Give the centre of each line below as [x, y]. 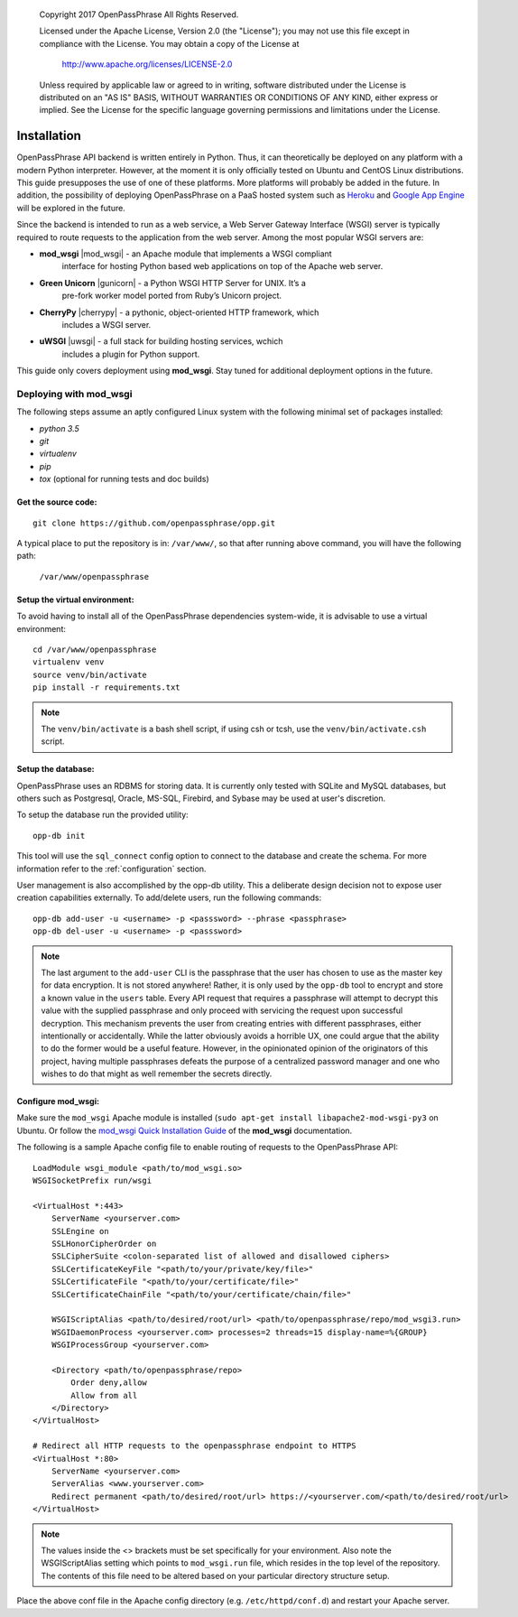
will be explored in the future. [71, 208]
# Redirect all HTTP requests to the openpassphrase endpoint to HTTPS [194, 1446]
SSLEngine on [80, 1231]
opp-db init [59, 836]
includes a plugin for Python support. [131, 354]
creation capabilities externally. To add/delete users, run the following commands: [169, 897]
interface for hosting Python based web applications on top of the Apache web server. [222, 266]
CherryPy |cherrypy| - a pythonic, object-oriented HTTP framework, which [179, 312]
